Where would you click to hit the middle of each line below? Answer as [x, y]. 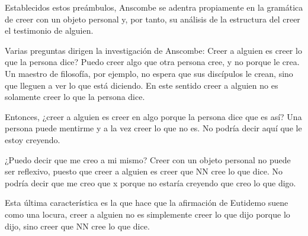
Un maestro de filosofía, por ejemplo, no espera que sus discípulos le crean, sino [149, 73]
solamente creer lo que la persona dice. [75, 97]
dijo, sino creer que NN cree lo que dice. [77, 226]
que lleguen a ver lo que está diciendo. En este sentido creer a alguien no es [142, 85]
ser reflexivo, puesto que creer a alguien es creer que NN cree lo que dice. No [144, 171]
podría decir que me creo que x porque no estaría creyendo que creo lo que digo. [150, 182]
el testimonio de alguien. [49, 30]
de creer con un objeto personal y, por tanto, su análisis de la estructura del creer [153, 19]
